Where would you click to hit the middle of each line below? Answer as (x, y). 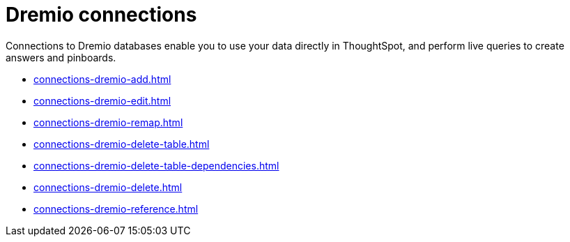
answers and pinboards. (61, 57)
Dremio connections (101, 15)
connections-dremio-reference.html (116, 209)
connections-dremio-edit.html (102, 100)
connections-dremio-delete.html (108, 187)
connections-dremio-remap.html (108, 122)
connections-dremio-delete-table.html (122, 144)
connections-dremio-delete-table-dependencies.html (156, 165)
